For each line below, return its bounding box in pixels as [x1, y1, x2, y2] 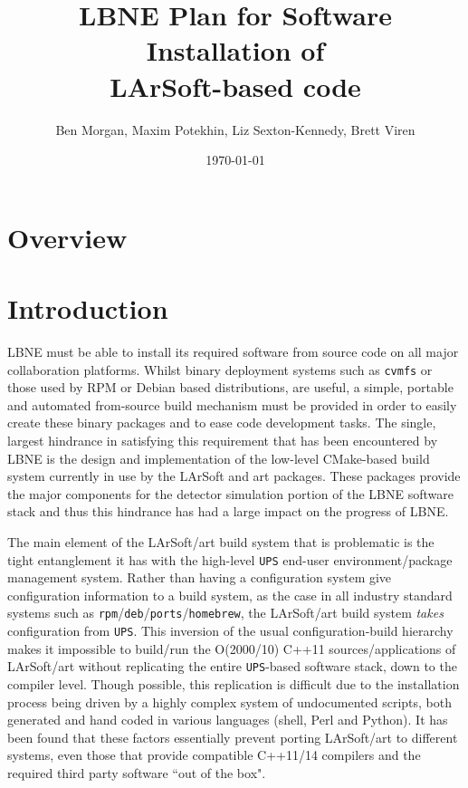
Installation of [146, 32, 325, 69]
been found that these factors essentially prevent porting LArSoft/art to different [7, 727, 458, 746]
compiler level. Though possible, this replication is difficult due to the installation [7, 675, 460, 693]
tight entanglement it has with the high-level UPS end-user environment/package [7, 550, 453, 569]
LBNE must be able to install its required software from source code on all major [7, 342, 459, 360]
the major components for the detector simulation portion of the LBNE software [7, 484, 454, 503]
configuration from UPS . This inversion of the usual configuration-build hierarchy [7, 621, 454, 640]
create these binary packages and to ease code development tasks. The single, [7, 413, 436, 432]
